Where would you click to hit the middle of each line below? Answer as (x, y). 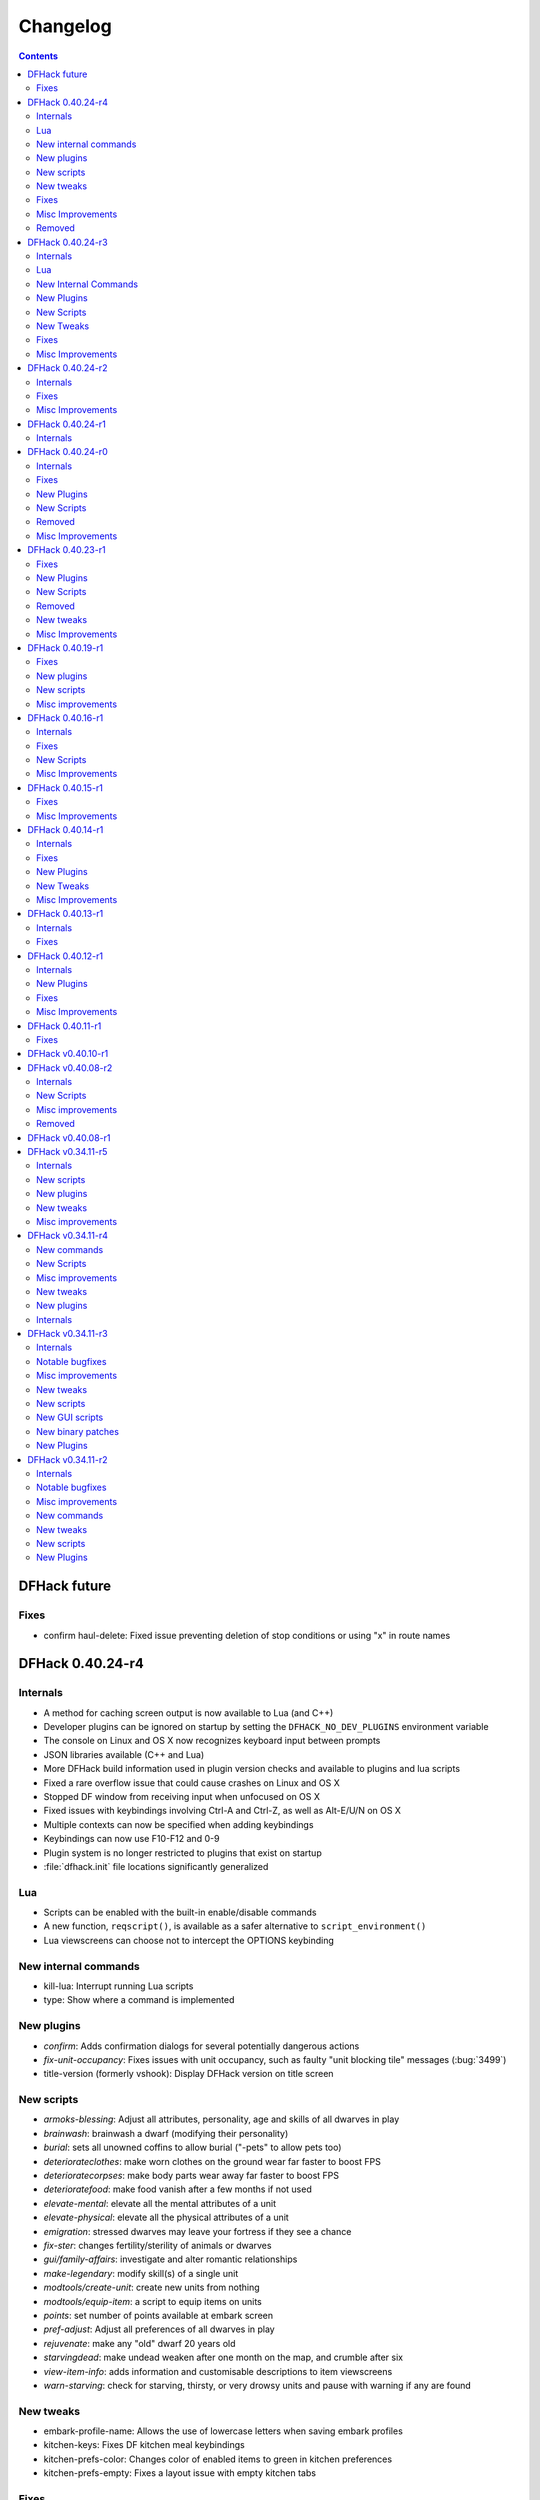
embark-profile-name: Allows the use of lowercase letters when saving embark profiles (223, 2431)
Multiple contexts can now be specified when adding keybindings (178, 1824)
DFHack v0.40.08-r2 (70, 1067)
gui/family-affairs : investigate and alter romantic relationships (170, 2259)
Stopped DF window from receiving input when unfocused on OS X (181, 1796)
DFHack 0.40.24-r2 (67, 368)
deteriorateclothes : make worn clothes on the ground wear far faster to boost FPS (212, 2161)
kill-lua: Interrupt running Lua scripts (118, 1986)
